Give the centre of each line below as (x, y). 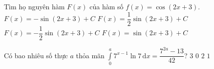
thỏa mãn (90, 55)
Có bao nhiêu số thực (36, 55)
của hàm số (107, 6)
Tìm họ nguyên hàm (34, 6)
